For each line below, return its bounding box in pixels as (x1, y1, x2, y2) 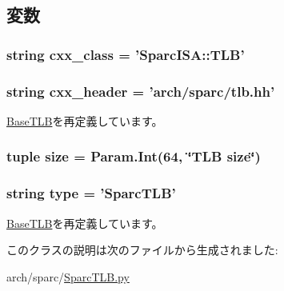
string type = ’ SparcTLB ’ (6, 183, 176, 203)
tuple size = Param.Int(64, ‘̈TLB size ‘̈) (6, 146, 261, 166)
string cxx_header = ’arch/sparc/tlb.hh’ (6, 81, 275, 101)
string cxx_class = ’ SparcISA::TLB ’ (6, 44, 245, 64)
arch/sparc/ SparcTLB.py (6, 268, 130, 285)
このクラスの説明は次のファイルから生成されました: (6, 241, 278, 258)
